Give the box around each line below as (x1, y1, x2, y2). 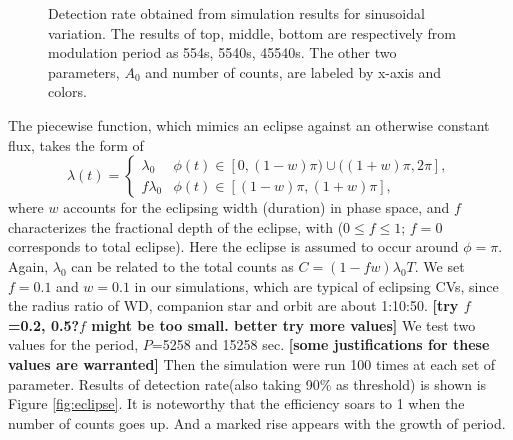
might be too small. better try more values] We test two (91, 314, 476, 335)
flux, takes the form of (8, 134, 144, 155)
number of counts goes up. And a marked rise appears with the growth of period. (8, 412, 506, 433)
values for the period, (8, 334, 139, 355)
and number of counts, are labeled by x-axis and (145, 61, 442, 82)
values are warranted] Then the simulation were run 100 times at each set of (8, 353, 496, 374)
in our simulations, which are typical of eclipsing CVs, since (134, 275, 499, 296)
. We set (414, 255, 465, 276)
